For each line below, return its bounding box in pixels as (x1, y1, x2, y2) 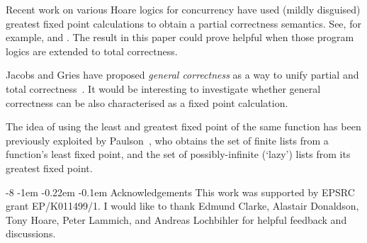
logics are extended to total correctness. (6, 43, 178, 58)
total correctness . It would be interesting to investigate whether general (6, 81, 321, 96)
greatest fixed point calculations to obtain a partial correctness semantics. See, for (6, 16, 361, 30)
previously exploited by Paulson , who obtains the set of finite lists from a (6, 132, 329, 147)
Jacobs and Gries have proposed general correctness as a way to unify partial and (6, 67, 359, 82)
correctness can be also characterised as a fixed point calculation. (6, 95, 288, 110)
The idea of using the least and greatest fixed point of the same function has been (6, 119, 361, 134)
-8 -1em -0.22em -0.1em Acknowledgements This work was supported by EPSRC (6, 184, 355, 199)
